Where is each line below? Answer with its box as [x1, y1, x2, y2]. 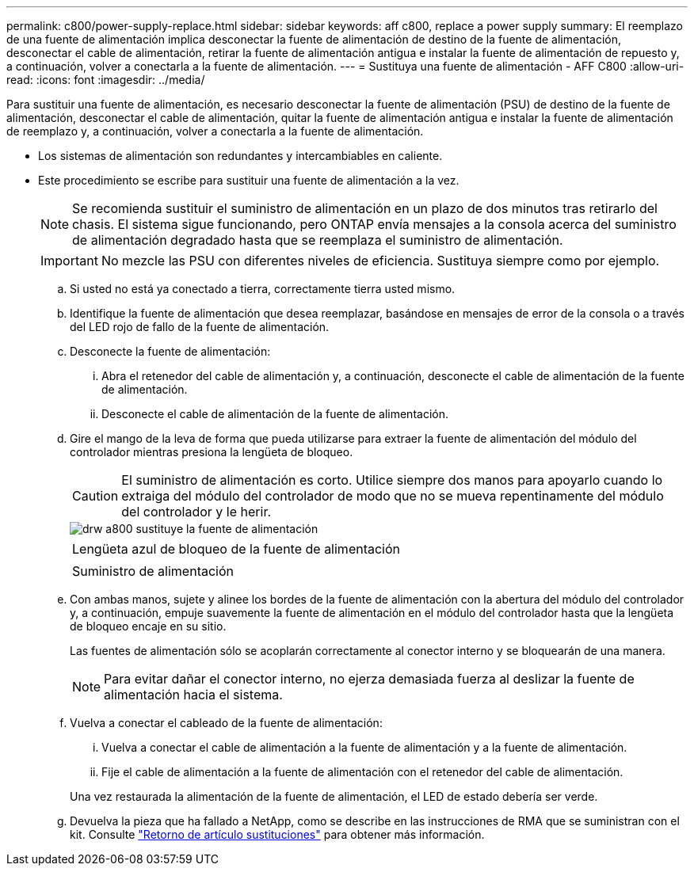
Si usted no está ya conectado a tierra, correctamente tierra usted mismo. [70, 282, 456, 295]
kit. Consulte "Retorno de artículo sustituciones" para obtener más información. [70, 828, 485, 841]
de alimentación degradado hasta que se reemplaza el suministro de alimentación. [72, 232, 563, 248]
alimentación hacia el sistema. [104, 687, 283, 703]
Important [40, 253, 98, 268]
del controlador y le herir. [121, 504, 272, 520]
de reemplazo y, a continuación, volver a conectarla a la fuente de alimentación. [6, 124, 424, 138]
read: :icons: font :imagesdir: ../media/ [6, 73, 205, 86]
